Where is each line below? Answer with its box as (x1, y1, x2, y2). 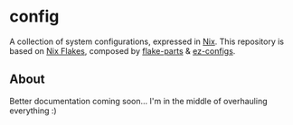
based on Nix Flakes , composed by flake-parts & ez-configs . (9, 45, 236, 56)
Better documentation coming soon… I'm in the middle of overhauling (9, 95, 269, 106)
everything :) (9, 105, 57, 116)
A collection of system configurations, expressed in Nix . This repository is (9, 36, 285, 47)
